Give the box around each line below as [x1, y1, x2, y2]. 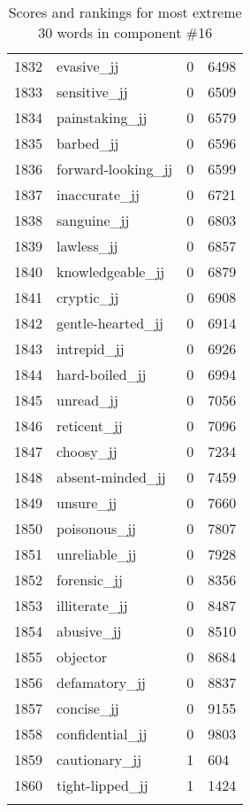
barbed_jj [57, 133, 119, 153]
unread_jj [57, 390, 118, 410]
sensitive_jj [57, 81, 128, 102]
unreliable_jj [57, 544, 137, 564]
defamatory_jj [57, 672, 146, 692]
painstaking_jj [57, 107, 148, 128]
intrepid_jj [57, 338, 125, 359]
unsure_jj [57, 492, 117, 513]
